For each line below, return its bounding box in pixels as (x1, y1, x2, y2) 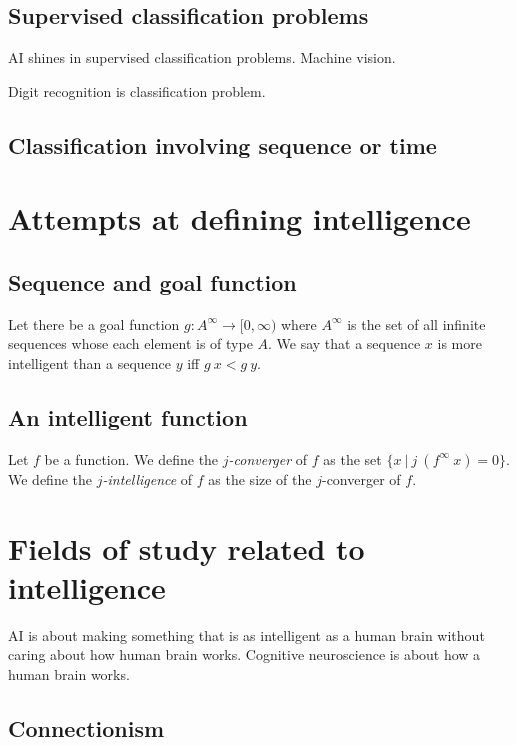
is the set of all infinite (347, 313, 486, 334)
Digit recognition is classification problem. (8, 80, 266, 101)
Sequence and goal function (8, 266, 297, 297)
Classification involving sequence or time (8, 129, 437, 160)
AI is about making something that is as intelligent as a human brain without (8, 624, 485, 645)
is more (437, 333, 482, 354)
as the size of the (208, 468, 312, 489)
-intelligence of (102, 468, 193, 489)
